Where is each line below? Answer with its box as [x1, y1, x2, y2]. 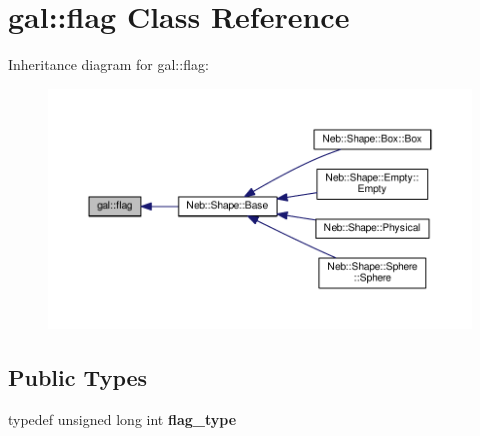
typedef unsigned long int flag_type [8, 408, 237, 429]
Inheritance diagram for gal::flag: [8, 54, 209, 75]
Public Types [8, 362, 148, 393]
